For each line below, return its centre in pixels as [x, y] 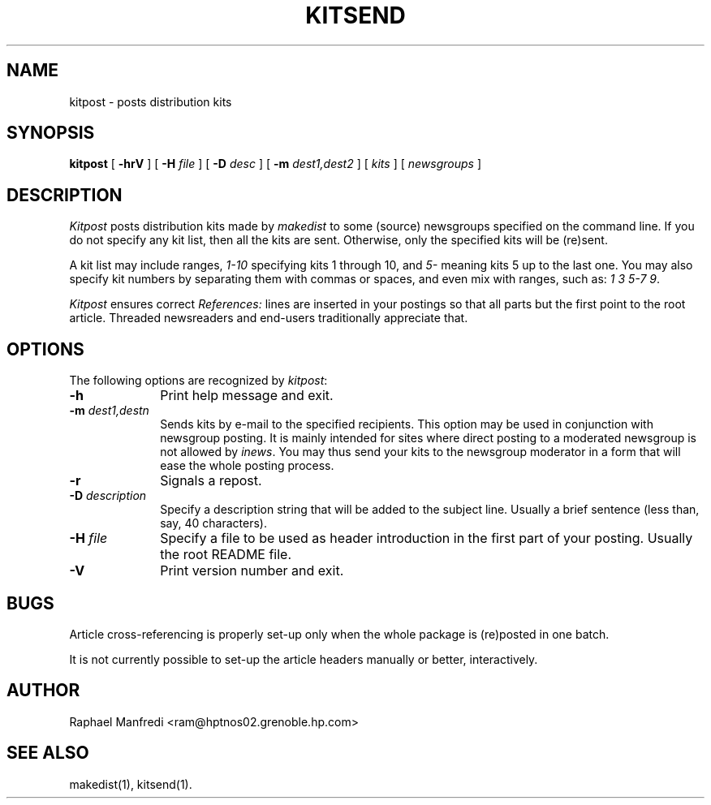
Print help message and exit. [247, 396]
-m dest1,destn [109, 411]
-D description [108, 496]
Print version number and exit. [252, 571]
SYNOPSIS [51, 133]
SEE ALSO [48, 753]
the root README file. [226, 555]
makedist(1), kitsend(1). [131, 784]
